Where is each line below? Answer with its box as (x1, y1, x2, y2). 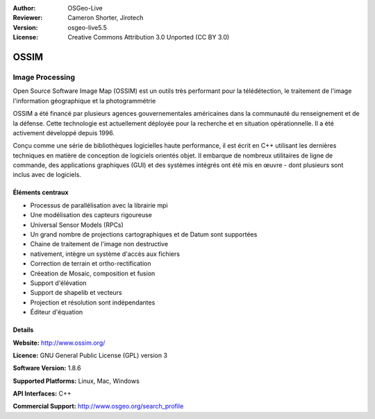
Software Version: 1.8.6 (12, 364, 81, 373)
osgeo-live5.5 (67, 23, 107, 31)
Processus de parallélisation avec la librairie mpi (30, 201, 168, 209)
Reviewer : (12, 14, 43, 22)
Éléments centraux (12, 188, 69, 197)
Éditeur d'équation (30, 308, 83, 316)
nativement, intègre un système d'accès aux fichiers (30, 250, 181, 258)
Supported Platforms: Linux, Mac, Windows (12, 377, 140, 385)
